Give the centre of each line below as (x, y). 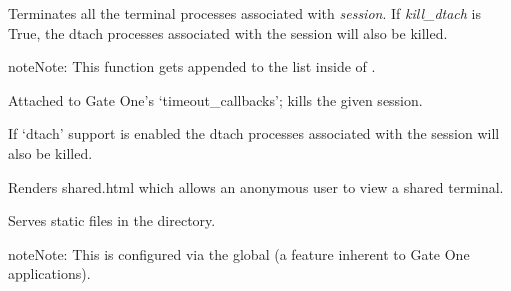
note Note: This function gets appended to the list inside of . (192, 66)
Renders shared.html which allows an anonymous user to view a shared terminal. (256, 186)
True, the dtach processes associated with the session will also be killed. (228, 32)
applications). (49, 273)
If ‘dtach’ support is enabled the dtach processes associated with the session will (254, 133)
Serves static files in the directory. (112, 220)
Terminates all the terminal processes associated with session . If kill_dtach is (245, 13)
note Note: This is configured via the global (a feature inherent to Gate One (239, 253)
